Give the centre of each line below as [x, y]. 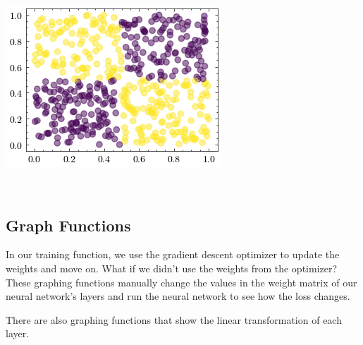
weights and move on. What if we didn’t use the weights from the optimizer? [172, 268]
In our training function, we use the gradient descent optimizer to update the [173, 254]
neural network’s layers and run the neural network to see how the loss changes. [178, 296]
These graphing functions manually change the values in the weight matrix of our [181, 282]
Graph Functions [68, 225]
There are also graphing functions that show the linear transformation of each [174, 319]
